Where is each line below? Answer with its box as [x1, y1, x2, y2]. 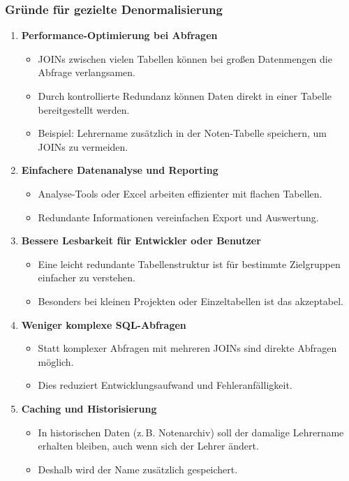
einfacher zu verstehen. [38, 270, 135, 285]
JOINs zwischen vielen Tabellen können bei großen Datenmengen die [38, 51, 332, 66]
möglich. [38, 354, 74, 369]
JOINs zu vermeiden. [38, 139, 128, 154]
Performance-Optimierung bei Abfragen [21, 28, 218, 43]
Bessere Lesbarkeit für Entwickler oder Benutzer [21, 233, 261, 248]
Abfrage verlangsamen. [38, 65, 135, 80]
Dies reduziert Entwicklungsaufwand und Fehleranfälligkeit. [38, 378, 292, 392]
